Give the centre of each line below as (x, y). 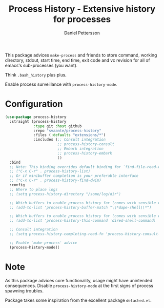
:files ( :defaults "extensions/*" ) (70, 135)
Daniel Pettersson (82, 33)
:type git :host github (58, 126)
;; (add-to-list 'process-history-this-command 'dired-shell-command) (83, 221)
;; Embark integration (81, 149)
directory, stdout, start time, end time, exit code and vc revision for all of (78, 60)
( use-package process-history (36, 117)
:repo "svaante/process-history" (67, 131)
